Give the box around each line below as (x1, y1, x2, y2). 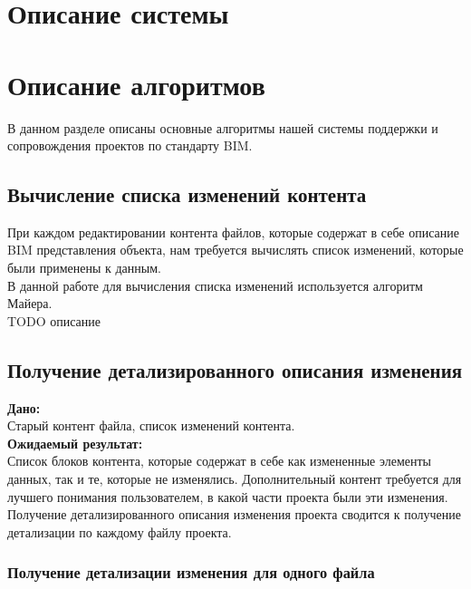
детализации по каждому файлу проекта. (7, 522, 232, 541)
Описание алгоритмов (7, 65, 265, 102)
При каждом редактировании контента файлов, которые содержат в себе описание (7, 222, 460, 241)
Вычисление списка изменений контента (7, 180, 367, 208)
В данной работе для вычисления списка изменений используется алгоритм (7, 275, 423, 294)
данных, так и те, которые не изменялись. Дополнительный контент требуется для (7, 469, 462, 488)
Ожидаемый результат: (7, 433, 143, 452)
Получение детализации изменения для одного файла (7, 561, 375, 584)
